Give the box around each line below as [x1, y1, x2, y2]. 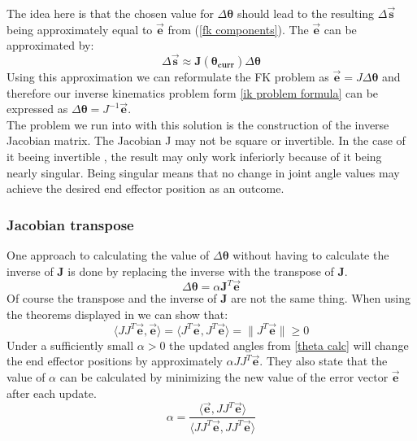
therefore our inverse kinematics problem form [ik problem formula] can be [7, 84, 379, 101]
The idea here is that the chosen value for [7, 5, 214, 21]
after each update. [7, 384, 97, 401]
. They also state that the [259, 352, 388, 369]
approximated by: [7, 37, 94, 54]
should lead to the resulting [237, 5, 375, 21]
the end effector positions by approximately [7, 352, 223, 369]
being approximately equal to [7, 20, 153, 37]
